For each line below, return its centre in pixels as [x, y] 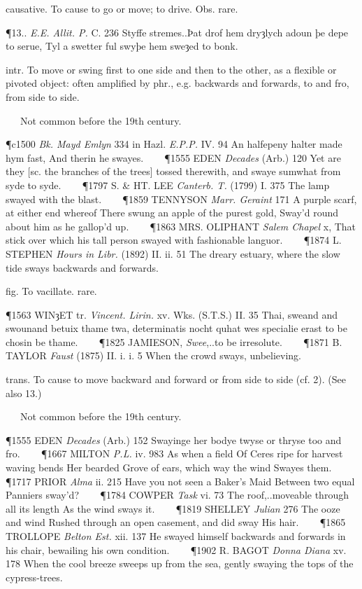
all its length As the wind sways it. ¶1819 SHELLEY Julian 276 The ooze [173, 508]
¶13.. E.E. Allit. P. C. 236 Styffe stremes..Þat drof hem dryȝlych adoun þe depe [177, 32]
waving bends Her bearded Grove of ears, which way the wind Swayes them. [169, 467]
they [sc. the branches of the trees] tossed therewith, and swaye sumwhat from [173, 171]
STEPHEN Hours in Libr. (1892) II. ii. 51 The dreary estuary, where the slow [173, 253]
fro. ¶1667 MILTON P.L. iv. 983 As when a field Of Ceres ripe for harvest [174, 453]
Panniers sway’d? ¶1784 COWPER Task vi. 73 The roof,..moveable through [177, 495]
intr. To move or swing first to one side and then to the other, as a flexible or [171, 69]
